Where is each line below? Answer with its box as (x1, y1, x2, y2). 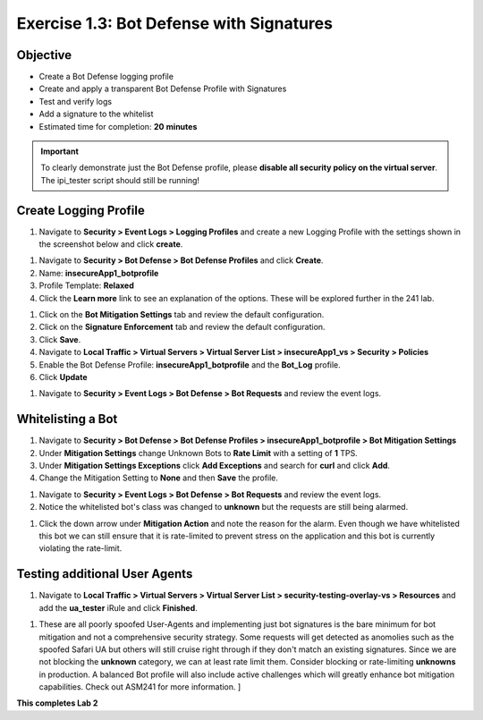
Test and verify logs (38, 96, 112, 106)
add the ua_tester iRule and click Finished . (38, 602, 199, 613)
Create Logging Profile (16, 202, 145, 218)
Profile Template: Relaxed (38, 280, 134, 291)
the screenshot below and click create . (38, 239, 183, 250)
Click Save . (38, 334, 81, 344)
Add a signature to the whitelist (38, 108, 154, 120)
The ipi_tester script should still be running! (40, 174, 200, 185)
